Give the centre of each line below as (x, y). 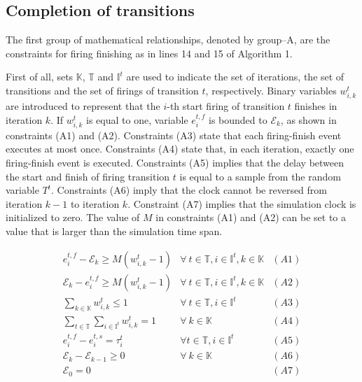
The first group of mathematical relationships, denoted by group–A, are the (168, 40)
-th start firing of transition (226, 106)
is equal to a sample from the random (260, 176)
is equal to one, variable (137, 119)
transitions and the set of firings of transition (102, 90)
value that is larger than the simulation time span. (114, 231)
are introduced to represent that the (83, 106)
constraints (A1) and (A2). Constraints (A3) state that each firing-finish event (174, 135)
